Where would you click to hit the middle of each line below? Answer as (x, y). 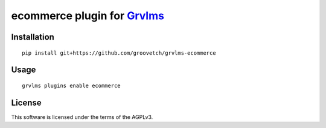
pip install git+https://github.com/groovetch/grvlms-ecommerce (119, 53)
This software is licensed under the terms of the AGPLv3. (82, 117)
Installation (33, 37)
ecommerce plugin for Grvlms (88, 16)
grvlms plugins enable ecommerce (71, 85)
